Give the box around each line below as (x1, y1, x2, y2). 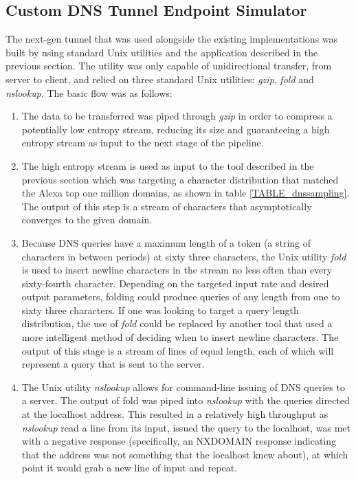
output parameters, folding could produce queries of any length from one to (21, 289, 340, 304)
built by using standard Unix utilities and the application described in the (5, 45, 318, 59)
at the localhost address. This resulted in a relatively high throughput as (21, 407, 329, 421)
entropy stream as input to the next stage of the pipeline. (21, 135, 264, 150)
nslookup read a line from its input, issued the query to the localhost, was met (21, 420, 351, 434)
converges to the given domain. (21, 212, 153, 227)
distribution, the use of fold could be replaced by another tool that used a (21, 316, 333, 331)
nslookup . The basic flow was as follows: (5, 85, 173, 100)
